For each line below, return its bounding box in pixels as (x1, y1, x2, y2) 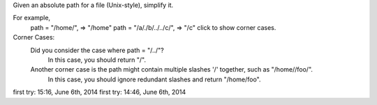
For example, (13, 14, 51, 22)
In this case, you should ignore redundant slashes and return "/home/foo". (47, 75, 261, 83)
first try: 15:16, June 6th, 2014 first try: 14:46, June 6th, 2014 (13, 88, 186, 97)
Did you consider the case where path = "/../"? (30, 46, 164, 54)
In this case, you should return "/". (47, 56, 147, 64)
